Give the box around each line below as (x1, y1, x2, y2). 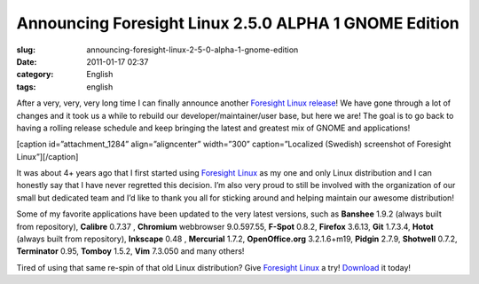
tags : (16, 81, 36, 92)
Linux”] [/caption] (16, 151, 79, 162)
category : (16, 69, 54, 80)
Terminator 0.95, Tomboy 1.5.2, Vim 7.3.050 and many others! (16, 246, 245, 256)
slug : (16, 44, 35, 55)
